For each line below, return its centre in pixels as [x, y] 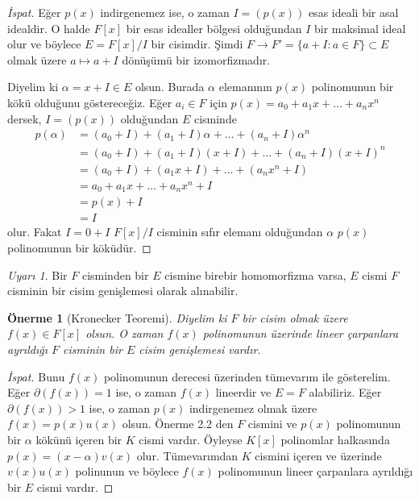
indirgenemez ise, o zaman [165, 12]
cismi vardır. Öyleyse [191, 439]
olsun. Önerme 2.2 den [178, 424]
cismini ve [272, 424]
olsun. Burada [170, 87]
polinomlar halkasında [335, 439]
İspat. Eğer [34, 12]
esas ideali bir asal [353, 12]
